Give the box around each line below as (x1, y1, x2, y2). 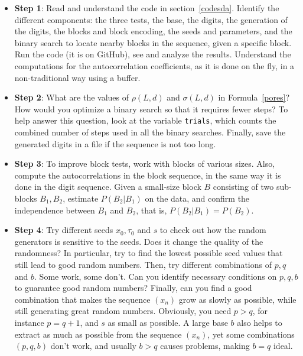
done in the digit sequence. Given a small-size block (14, 180, 201, 193)
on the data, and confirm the (145, 192, 250, 204)
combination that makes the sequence (14, 293, 151, 305)
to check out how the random (159, 224, 266, 236)
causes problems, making (160, 339, 250, 352)
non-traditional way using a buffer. (14, 71, 141, 83)
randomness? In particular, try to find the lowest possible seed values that (14, 247, 283, 259)
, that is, (136, 203, 167, 216)
